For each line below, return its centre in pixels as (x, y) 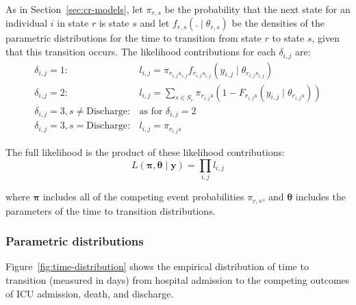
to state (288, 38)
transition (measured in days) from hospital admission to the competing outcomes (178, 279)
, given (326, 38)
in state (73, 23)
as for (151, 111)
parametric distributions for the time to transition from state (133, 38)
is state (114, 23)
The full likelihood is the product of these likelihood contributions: (145, 152)
